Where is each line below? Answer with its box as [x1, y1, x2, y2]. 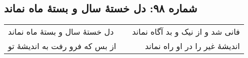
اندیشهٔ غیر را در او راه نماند [144, 40, 240, 52]
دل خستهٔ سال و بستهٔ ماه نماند [8, 26, 114, 38]
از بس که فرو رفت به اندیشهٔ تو [8, 40, 116, 52]
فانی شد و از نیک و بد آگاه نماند [132, 26, 240, 38]
